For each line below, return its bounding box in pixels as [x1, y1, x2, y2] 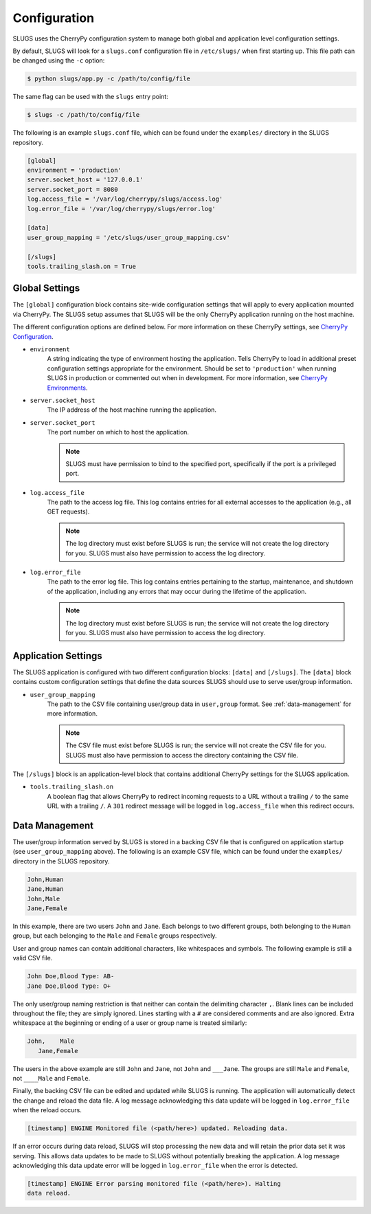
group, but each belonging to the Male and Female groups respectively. [12, 931, 217, 940]
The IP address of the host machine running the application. [47, 406, 216, 414]
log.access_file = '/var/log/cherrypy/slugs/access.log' [27, 195, 223, 203]
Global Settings [12, 283, 80, 294]
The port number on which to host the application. [47, 428, 189, 437]
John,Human [27, 875, 64, 883]
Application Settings [12, 650, 102, 661]
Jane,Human [27, 885, 64, 893]
